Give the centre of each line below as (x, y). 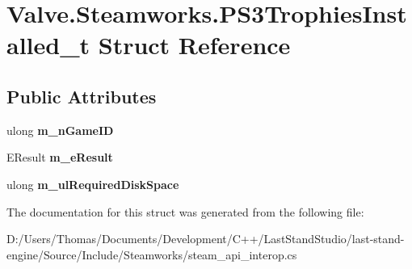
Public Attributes (82, 96)
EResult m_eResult (60, 157)
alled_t (48, 45)
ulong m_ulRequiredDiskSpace (93, 184)
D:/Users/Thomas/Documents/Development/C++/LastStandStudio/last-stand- (206, 239)
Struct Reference (194, 45)
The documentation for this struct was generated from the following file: (185, 211)
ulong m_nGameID (60, 130)
